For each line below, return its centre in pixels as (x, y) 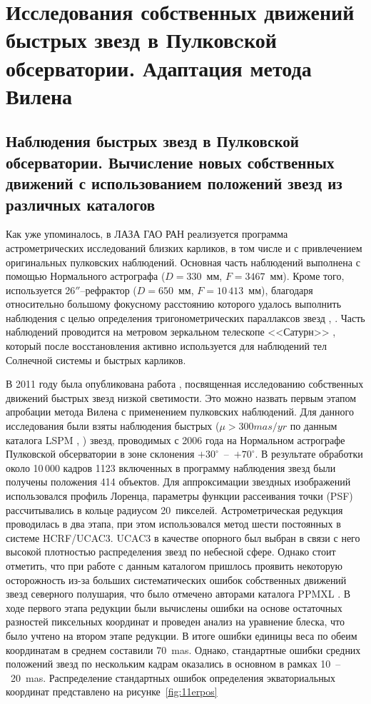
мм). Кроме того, (307, 276)
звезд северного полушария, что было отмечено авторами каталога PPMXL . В (178, 594)
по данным (314, 426)
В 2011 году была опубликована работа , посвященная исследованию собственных (185, 384)
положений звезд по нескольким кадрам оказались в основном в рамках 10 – (173, 664)
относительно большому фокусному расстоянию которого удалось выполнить (174, 304)
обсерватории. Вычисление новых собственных (170, 162)
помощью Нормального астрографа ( (86, 276)
